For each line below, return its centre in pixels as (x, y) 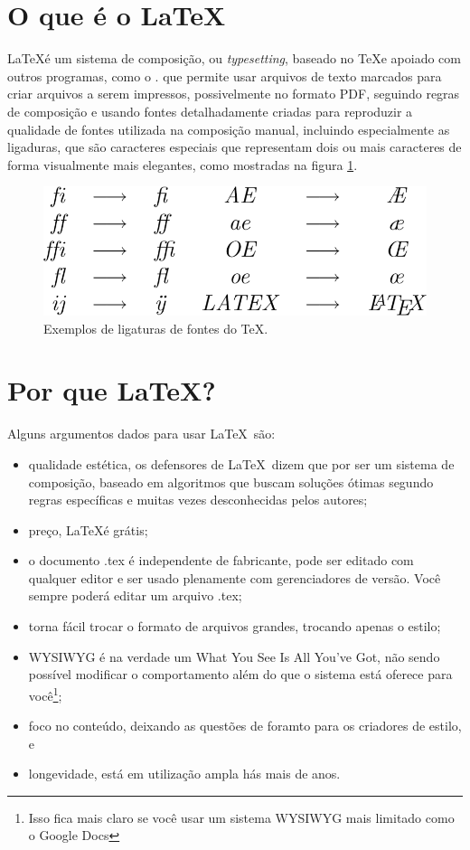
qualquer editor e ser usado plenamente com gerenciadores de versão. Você (235, 577)
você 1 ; (45, 694)
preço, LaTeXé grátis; (88, 529)
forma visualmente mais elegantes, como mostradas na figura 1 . (183, 164)
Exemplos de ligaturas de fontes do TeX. (156, 328)
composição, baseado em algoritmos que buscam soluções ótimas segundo (231, 482)
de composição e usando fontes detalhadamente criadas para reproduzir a (210, 111)
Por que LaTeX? (112, 390)
